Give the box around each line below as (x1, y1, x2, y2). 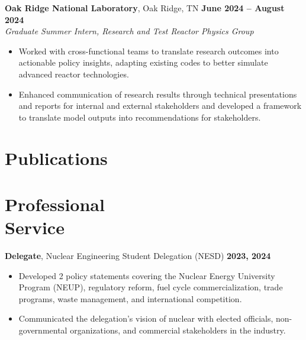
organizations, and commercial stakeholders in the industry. (70, 324, 286, 336)
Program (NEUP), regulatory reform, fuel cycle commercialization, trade (18, 281, 283, 293)
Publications (5, 145, 108, 170)
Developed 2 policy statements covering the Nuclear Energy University (18, 269, 275, 281)
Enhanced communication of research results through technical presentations (18, 88, 297, 100)
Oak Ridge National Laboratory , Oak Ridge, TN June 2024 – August (5, 2, 285, 14)
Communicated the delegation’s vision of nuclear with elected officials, (18, 312, 273, 325)
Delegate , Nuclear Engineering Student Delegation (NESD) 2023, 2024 (5, 250, 271, 262)
